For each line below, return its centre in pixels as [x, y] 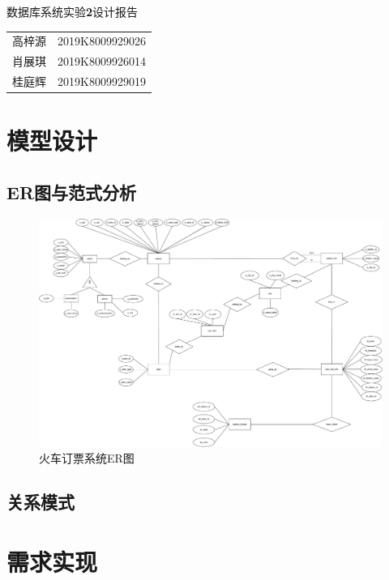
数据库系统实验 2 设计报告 [73, 11]
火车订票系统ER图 [87, 458]
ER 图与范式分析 [71, 192]
